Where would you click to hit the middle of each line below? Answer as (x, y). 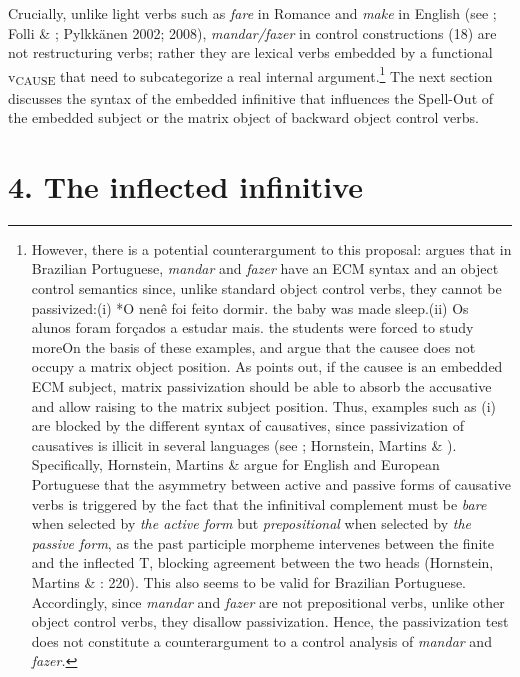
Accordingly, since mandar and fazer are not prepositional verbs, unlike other (268, 601)
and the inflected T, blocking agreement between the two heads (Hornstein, (262, 562)
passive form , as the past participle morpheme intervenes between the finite (262, 542)
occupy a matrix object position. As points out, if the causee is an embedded (267, 366)
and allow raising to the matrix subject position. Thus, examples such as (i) (263, 405)
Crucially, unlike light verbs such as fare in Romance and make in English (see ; (252, 13)
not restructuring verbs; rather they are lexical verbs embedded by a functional (250, 52)
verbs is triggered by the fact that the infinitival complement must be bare (259, 503)
